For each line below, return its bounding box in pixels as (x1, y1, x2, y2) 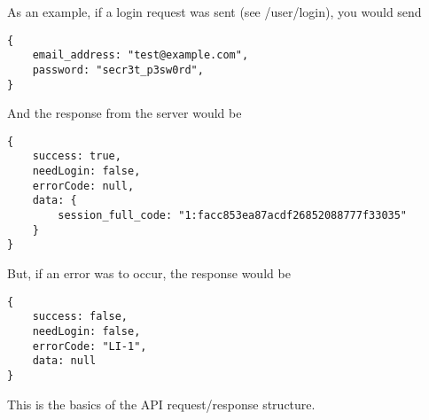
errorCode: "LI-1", (32, 339, 147, 353)
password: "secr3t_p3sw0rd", (32, 63, 204, 76)
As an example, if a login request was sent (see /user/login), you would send (7, 3, 422, 20)
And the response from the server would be (7, 104, 242, 122)
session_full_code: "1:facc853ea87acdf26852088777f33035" (58, 209, 408, 222)
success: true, (32, 150, 121, 163)
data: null (32, 354, 97, 368)
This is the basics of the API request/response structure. (7, 394, 316, 413)
